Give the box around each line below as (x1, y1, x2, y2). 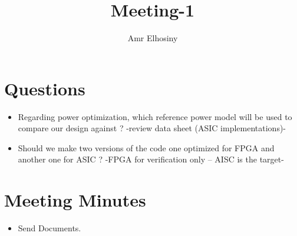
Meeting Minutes (4, 188, 146, 212)
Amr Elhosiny (127, 32, 178, 44)
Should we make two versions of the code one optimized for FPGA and (18, 141, 275, 154)
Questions (4, 76, 85, 100)
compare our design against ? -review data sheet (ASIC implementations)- (18, 122, 286, 134)
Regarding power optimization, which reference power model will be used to (18, 110, 292, 122)
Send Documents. (18, 222, 81, 234)
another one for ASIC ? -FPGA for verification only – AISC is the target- (18, 153, 284, 165)
